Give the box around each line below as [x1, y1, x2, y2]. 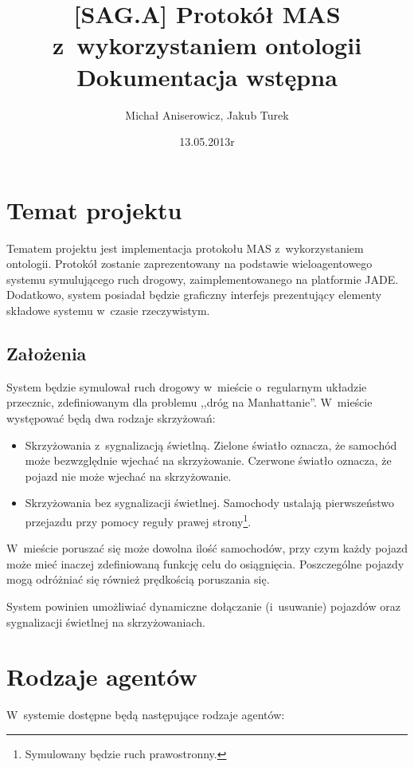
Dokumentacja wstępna [76, 60, 338, 92]
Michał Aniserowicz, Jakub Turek [125, 106, 289, 123]
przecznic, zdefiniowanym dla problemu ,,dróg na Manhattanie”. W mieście [6, 394, 373, 411]
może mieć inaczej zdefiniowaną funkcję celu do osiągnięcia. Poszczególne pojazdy [6, 555, 404, 572]
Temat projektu [6, 193, 182, 226]
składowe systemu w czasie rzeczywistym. [6, 302, 210, 318]
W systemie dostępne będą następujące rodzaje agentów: [6, 706, 285, 723]
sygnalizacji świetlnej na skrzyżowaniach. [6, 613, 205, 630]
